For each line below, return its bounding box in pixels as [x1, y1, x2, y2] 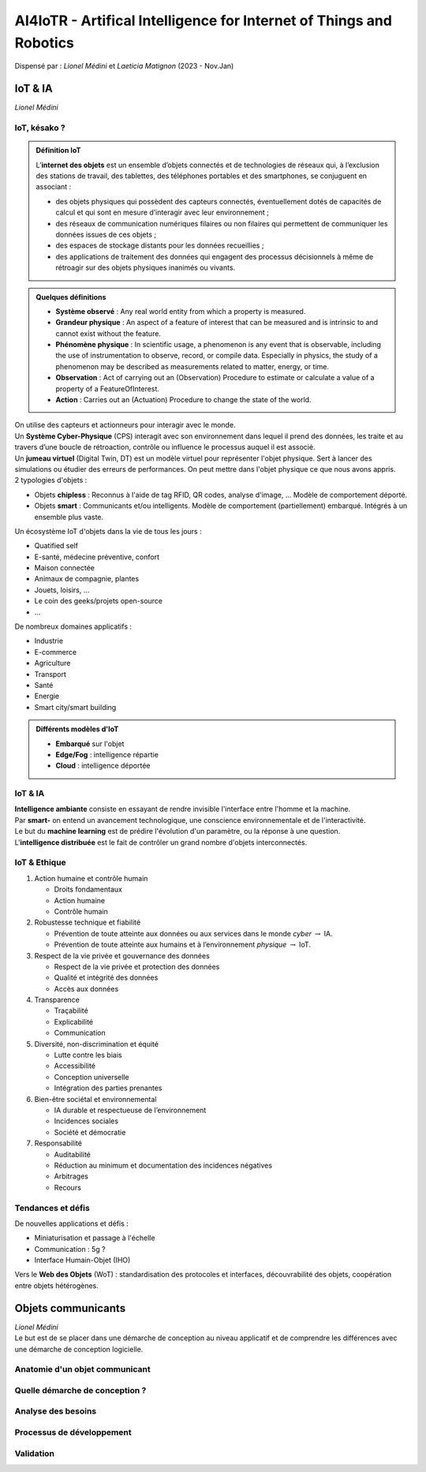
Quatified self [34, 541, 79, 551]
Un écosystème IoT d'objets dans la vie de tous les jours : [14, 526, 202, 536]
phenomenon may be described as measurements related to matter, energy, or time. [55, 361, 329, 371]
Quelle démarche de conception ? [14, 1384, 147, 1395]
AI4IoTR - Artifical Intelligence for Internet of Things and [14, 12, 392, 29]
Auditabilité [54, 1149, 91, 1159]
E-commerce [34, 647, 77, 656]
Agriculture [34, 659, 71, 668]
